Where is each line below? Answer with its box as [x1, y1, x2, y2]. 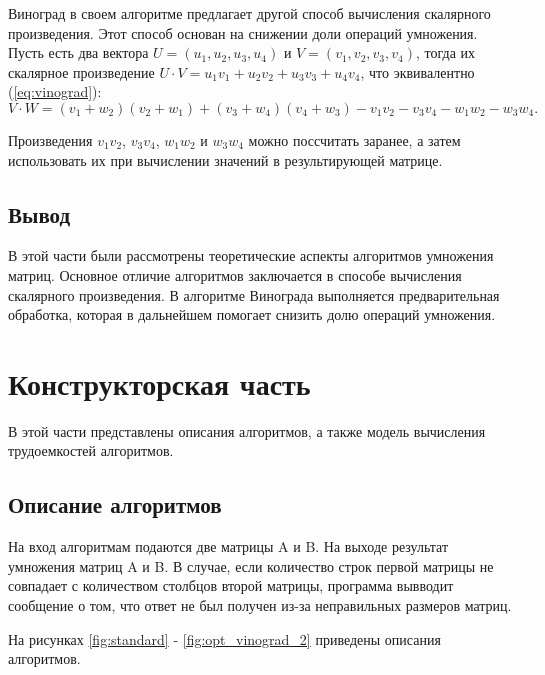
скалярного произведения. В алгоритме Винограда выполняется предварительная [8, 284, 500, 305]
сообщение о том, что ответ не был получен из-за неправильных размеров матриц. [8, 595, 512, 616]
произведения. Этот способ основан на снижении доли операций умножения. [8, 22, 478, 43]
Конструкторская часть [8, 362, 311, 403]
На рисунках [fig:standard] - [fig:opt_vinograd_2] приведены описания [8, 628, 441, 649]
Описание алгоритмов [8, 489, 222, 520]
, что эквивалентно [360, 61, 475, 82]
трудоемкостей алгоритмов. [8, 440, 174, 461]
